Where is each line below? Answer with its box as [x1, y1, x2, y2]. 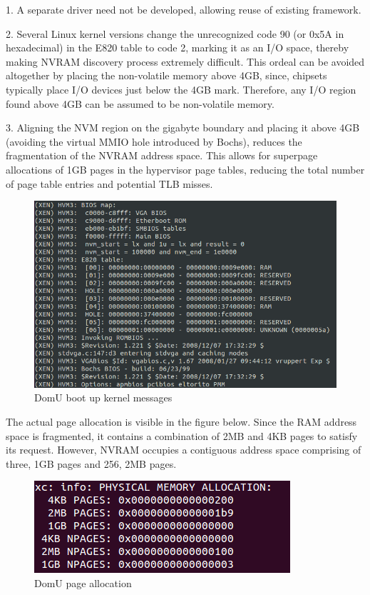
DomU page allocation [34, 575, 132, 590]
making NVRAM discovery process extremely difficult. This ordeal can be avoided [6, 54, 365, 69]
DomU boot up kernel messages [34, 390, 173, 405]
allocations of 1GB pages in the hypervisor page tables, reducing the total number [6, 161, 365, 176]
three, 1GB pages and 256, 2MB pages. [6, 456, 177, 471]
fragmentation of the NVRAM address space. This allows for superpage [6, 148, 318, 163]
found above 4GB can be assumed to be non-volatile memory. [6, 96, 274, 111]
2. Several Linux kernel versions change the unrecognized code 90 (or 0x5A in [6, 26, 344, 41]
